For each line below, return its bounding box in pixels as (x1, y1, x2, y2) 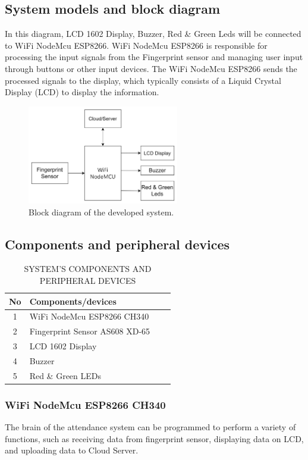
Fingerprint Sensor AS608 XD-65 (29, 325, 150, 337)
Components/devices (29, 295, 117, 307)
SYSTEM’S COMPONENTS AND (24, 262, 152, 275)
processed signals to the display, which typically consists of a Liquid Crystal (5, 74, 281, 86)
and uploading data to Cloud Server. (5, 444, 139, 456)
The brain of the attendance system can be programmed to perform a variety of (5, 421, 296, 433)
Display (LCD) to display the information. (5, 86, 159, 98)
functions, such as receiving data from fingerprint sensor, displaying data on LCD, (5, 432, 304, 445)
